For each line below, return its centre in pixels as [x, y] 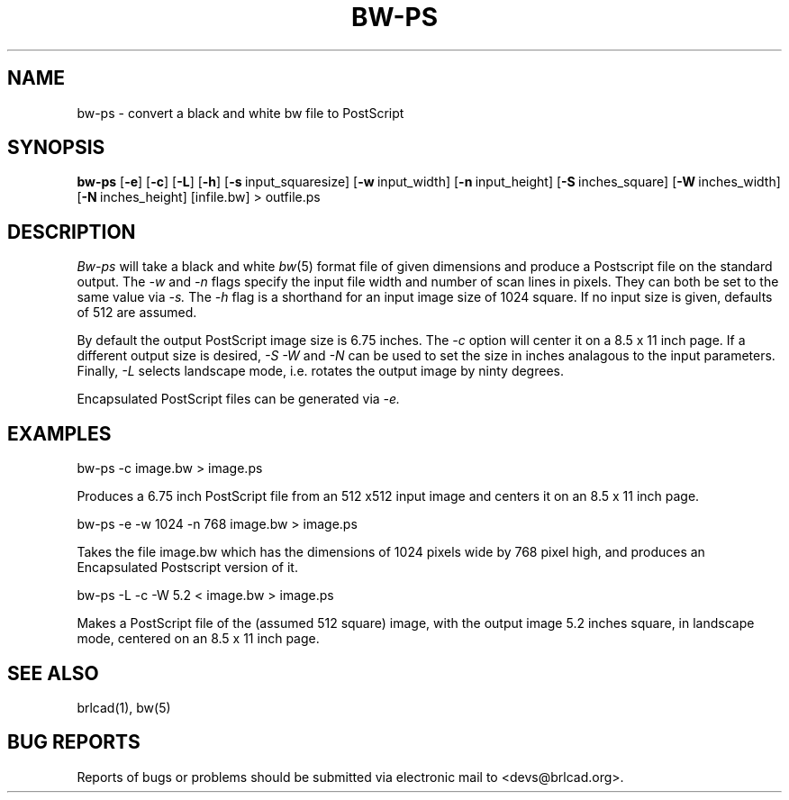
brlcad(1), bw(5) [124, 707]
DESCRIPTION [72, 232]
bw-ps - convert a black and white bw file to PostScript [240, 113]
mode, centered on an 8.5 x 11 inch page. [198, 639]
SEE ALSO [53, 673]
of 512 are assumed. [137, 313]
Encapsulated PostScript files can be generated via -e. [239, 399]
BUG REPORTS [74, 742]
